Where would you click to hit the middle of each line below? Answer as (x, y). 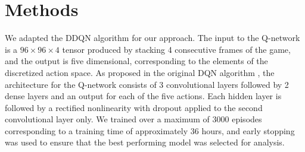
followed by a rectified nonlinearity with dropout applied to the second (134, 107)
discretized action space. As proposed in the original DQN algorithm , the (140, 72)
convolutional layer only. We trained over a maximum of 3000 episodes (133, 119)
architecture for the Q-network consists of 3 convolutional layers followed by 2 (147, 84)
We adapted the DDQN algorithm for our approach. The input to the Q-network (152, 38)
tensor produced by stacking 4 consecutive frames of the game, (176, 49)
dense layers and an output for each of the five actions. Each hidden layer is (143, 96)
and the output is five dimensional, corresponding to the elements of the (136, 61)
